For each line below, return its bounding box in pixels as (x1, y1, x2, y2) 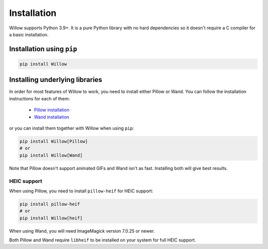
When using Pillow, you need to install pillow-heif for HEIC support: (9, 188, 153, 194)
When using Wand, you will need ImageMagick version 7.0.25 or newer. (9, 228, 155, 234)
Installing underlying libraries (9, 76, 103, 84)
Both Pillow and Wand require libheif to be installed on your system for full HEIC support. (9, 237, 196, 243)
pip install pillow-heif (19, 201, 80, 207)
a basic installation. (9, 31, 49, 37)
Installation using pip (9, 45, 77, 53)
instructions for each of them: (9, 95, 70, 101)
